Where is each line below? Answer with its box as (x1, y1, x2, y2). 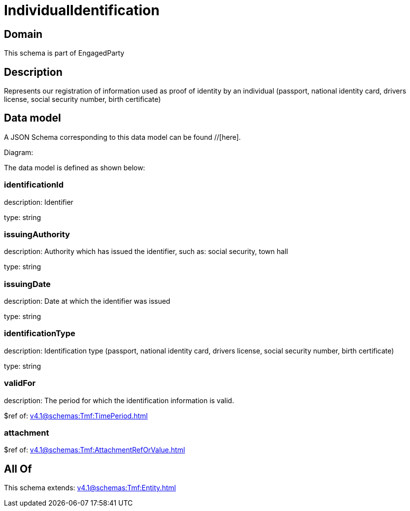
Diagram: (4, 148, 34, 157)
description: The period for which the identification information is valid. (4, 396, 234, 405)
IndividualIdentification (4, 2, 160, 19)
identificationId (4, 180, 64, 190)
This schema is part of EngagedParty (4, 49, 125, 58)
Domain (4, 28, 43, 40)
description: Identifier (4, 197, 73, 206)
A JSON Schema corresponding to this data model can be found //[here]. (4, 132, 241, 141)
